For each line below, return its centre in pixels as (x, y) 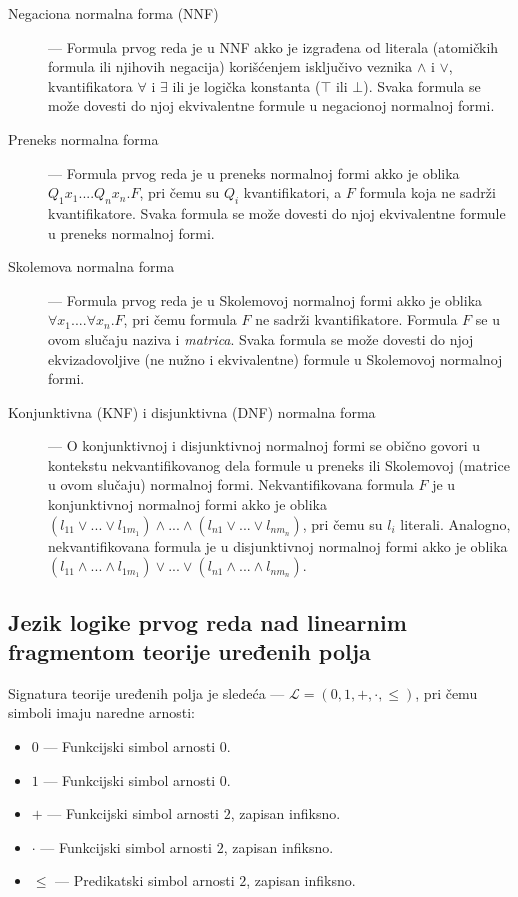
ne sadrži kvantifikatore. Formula (356, 319)
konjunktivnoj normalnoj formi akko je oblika (187, 504)
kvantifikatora (90, 85)
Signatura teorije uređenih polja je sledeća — (146, 692)
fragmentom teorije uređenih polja (189, 651)
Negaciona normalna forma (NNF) (113, 13)
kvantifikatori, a (292, 192)
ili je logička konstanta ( (246, 85)
